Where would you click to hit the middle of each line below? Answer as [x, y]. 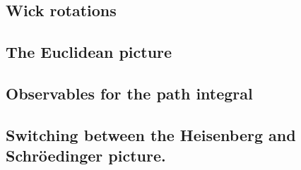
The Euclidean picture [89, 52]
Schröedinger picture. [86, 156]
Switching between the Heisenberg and [151, 134]
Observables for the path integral [129, 93]
